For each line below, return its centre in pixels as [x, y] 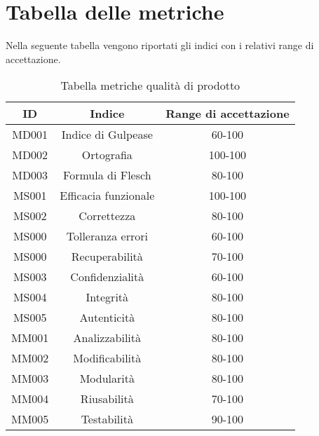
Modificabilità [107, 358]
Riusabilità [107, 399]
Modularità [107, 379]
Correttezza [107, 216]
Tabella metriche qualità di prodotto [150, 86]
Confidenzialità [107, 277]
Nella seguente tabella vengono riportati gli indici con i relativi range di [160, 45]
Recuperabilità [107, 257]
